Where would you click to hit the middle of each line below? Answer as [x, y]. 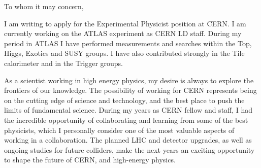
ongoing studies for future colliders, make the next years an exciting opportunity [129, 149]
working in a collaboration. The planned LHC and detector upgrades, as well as [128, 140]
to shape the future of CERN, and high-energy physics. [90, 160]
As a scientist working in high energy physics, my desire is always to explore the [129, 80]
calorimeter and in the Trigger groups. [64, 63]
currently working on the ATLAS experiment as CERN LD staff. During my [123, 33]
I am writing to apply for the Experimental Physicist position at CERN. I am [125, 23]
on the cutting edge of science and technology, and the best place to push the [124, 100]
